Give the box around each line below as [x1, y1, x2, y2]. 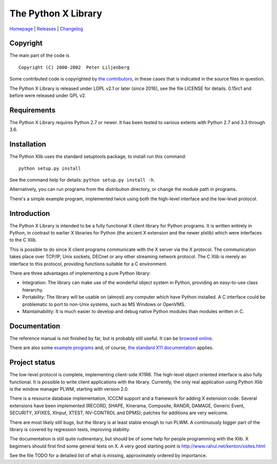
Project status [9, 358, 56, 367]
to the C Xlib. [9, 237, 37, 243]
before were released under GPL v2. [9, 92, 87, 99]
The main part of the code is [9, 52, 70, 59]
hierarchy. [22, 286, 44, 293]
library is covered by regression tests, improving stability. [9, 426, 130, 432]
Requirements [9, 106, 56, 114]
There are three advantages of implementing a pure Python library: [9, 270, 151, 277]
